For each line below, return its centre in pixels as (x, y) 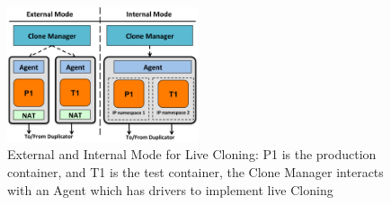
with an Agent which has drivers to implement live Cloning (170, 189)
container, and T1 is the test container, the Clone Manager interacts (195, 172)
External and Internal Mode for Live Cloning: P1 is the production (192, 154)
